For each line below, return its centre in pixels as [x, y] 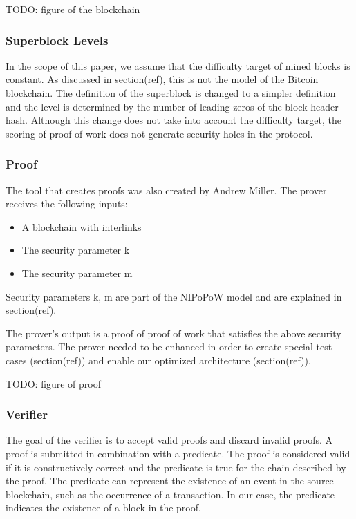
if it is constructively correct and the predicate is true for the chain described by [176, 467]
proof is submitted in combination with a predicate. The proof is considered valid [178, 453]
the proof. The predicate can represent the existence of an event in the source [170, 481]
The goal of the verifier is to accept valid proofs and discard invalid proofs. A [169, 440]
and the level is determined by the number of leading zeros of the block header [172, 106]
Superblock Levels [57, 40]
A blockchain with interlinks [82, 226]
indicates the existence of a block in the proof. [103, 508]
